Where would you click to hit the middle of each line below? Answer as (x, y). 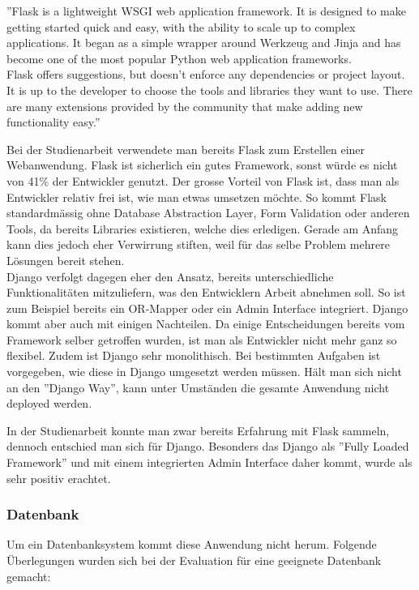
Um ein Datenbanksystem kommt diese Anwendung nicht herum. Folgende (192, 544)
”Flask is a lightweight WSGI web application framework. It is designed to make (206, 11)
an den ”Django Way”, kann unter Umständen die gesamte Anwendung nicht (198, 387)
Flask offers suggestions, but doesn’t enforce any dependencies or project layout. (206, 74)
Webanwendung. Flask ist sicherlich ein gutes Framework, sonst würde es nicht (202, 165)
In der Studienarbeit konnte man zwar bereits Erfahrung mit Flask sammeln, (198, 430)
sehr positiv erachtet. (59, 478)
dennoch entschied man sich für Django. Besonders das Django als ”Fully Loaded (208, 446)
